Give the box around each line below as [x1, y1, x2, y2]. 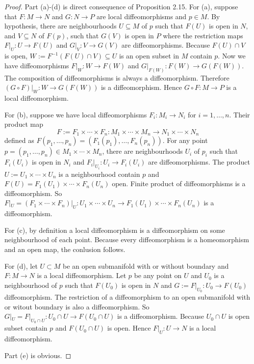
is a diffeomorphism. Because [117, 311, 204, 321]
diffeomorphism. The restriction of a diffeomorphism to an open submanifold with [4, 292, 250, 302]
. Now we [218, 51, 246, 61]
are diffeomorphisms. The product [148, 157, 250, 167]
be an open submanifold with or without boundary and [63, 260, 229, 271]
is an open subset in [119, 51, 179, 61]
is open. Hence [107, 323, 151, 333]
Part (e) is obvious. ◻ [4, 350, 72, 360]
